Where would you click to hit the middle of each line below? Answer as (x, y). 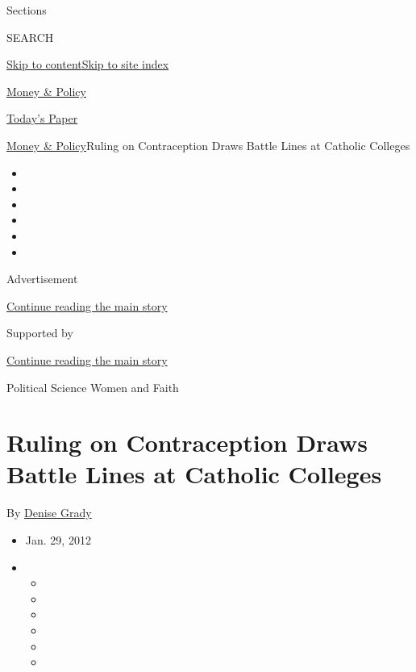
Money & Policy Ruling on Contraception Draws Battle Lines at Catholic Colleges (208, 145)
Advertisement (42, 279)
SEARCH (30, 37)
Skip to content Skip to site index (88, 64)
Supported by (40, 333)
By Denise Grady (49, 513)
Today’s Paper (42, 118)
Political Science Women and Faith (93, 387)
